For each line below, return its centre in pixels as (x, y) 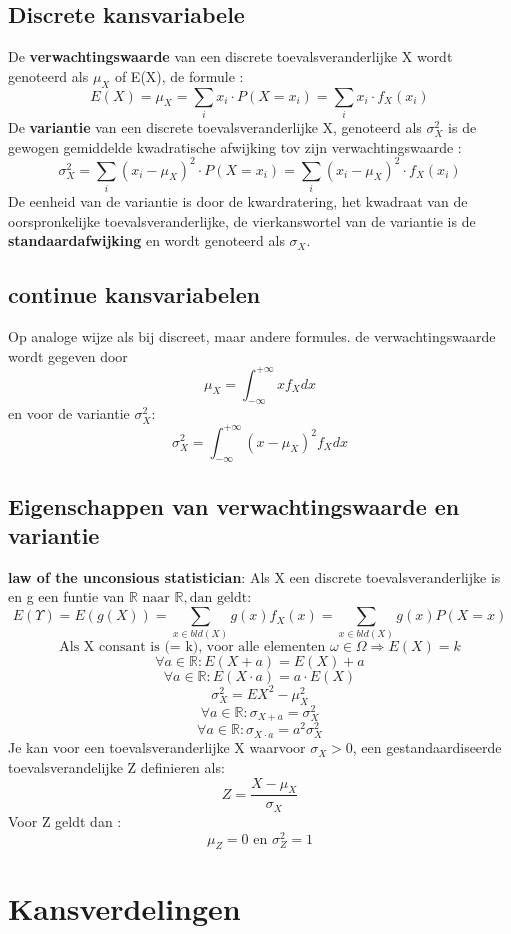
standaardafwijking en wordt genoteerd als (146, 240)
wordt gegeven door (68, 355)
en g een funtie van (66, 596)
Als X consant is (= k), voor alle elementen (192, 647)
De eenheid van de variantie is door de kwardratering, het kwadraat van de (238, 200)
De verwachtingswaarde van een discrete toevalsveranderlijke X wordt (230, 56)
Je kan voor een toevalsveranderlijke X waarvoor (157, 747)
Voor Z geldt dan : (65, 820)
